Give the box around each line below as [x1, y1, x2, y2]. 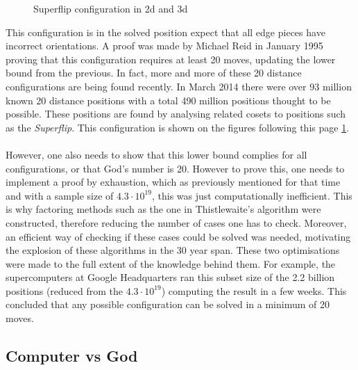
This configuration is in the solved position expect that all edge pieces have [6, 24, 325, 39]
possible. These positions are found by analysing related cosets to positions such [6, 106, 346, 121]
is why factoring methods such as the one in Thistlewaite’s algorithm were [6, 202, 321, 216]
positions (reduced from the [6, 283, 123, 298]
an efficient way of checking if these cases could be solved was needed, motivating [6, 229, 351, 243]
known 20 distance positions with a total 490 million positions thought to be [6, 92, 331, 107]
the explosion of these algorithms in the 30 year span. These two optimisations [6, 243, 340, 257]
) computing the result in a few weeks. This [161, 283, 347, 298]
